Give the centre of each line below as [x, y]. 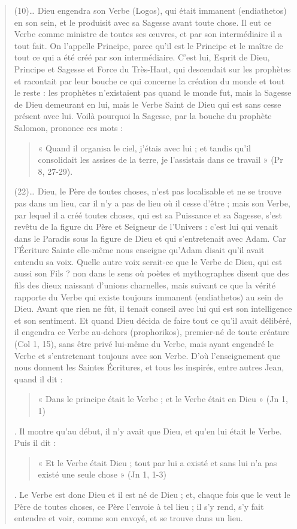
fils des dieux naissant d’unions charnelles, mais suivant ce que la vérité [145, 285]
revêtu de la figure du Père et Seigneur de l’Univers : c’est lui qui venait [146, 227]
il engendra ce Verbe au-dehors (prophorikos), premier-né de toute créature [152, 332]
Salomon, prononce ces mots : [69, 127]
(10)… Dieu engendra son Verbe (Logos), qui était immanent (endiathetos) [150, 10]
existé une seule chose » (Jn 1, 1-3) [102, 474]
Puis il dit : [35, 443]
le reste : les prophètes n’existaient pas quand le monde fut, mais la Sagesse [153, 92]
